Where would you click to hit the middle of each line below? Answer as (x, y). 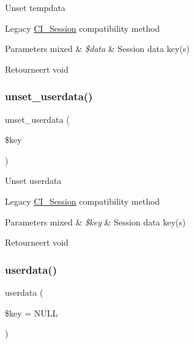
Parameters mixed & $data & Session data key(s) (97, 49)
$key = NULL (32, 313)
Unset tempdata (35, 7)
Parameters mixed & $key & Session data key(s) (95, 221)
